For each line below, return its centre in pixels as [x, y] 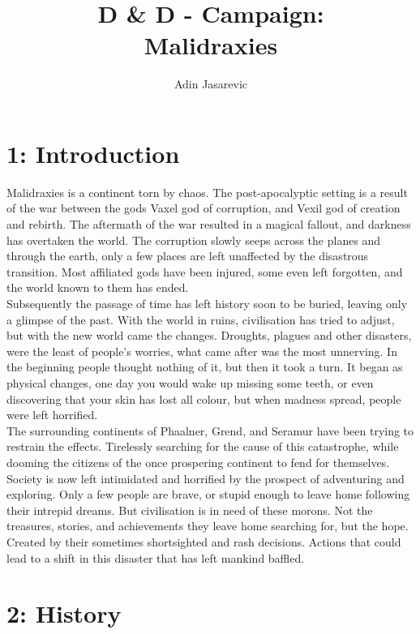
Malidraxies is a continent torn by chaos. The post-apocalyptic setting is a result [207, 192]
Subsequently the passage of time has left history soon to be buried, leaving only [207, 303]
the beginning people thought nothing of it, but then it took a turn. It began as [205, 367]
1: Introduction [93, 153]
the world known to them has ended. [98, 287]
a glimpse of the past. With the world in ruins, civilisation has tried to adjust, [201, 319]
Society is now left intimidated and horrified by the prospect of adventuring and [206, 478]
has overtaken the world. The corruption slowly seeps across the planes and [194, 240]
